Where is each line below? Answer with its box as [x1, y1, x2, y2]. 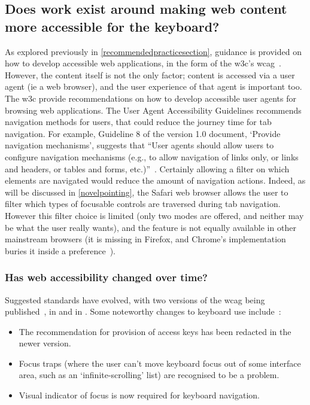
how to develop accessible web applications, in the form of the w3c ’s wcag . [5, 57, 281, 69]
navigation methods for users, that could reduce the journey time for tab [5, 115, 272, 128]
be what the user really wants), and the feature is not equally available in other [5, 221, 296, 233]
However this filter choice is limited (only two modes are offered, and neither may [5, 209, 304, 221]
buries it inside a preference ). [5, 244, 116, 257]
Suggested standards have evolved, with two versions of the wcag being [5, 293, 265, 306]
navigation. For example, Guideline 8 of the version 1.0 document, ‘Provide [5, 127, 281, 139]
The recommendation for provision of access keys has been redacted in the [19, 325, 291, 337]
